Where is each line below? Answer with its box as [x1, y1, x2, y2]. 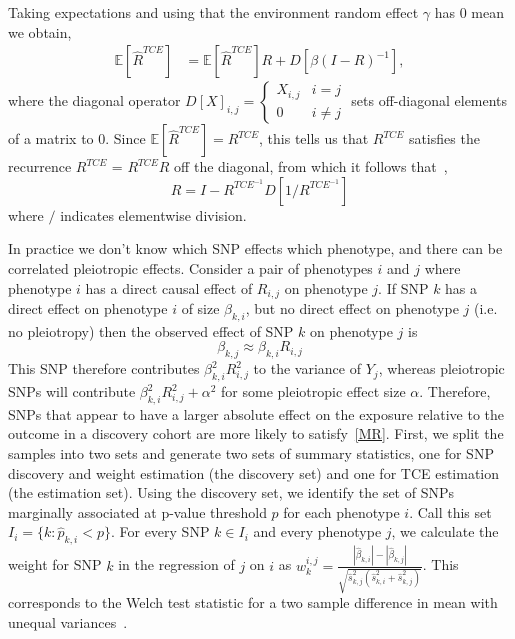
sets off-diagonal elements [351, 90, 508, 111]
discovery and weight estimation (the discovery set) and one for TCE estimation [8, 462, 500, 483]
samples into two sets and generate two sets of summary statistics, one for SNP [8, 443, 494, 464]
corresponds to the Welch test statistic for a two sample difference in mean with [8, 592, 498, 613]
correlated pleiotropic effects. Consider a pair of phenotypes [8, 258, 373, 278]
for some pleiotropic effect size [221, 381, 406, 402]
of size [181, 298, 220, 319]
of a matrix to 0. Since [8, 128, 146, 149]
